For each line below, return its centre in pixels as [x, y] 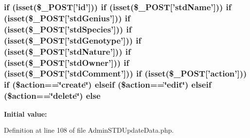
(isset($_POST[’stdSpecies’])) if [68, 29]
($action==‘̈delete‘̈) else [52, 96]
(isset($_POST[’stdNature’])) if [67, 51]
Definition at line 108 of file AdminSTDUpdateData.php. [89, 130]
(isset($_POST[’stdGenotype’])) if [73, 40]
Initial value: [26, 114]
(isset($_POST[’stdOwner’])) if [67, 62]
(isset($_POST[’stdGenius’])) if [67, 18]
